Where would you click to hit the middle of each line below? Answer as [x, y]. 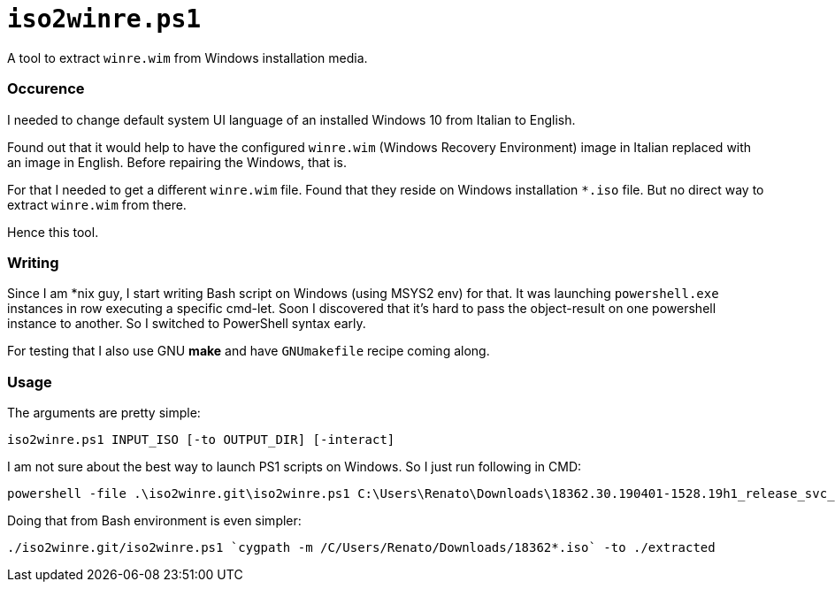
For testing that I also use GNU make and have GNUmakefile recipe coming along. [249, 351]
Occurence [46, 89]
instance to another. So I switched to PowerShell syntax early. [187, 324]
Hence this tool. [53, 232]
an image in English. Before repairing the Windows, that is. [177, 162]
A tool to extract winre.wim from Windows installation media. [188, 57]
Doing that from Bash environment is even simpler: [154, 520]
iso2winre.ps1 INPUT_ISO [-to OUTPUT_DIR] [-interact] [201, 440]
